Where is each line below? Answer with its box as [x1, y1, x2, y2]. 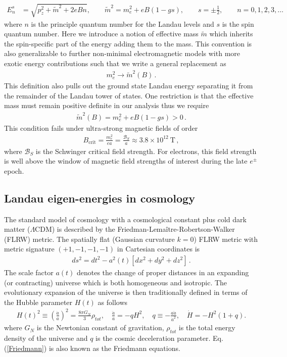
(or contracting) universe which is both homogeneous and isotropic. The [4, 277, 227, 287]
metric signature [4, 243, 55, 254]
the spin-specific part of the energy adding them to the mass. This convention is [4, 38, 252, 48]
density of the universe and [4, 333, 88, 343]
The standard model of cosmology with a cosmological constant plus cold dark [4, 214, 247, 224]
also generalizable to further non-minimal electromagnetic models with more [4, 48, 240, 59]
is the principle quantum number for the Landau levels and [31, 18, 214, 29]
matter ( [4, 224, 30, 234]
